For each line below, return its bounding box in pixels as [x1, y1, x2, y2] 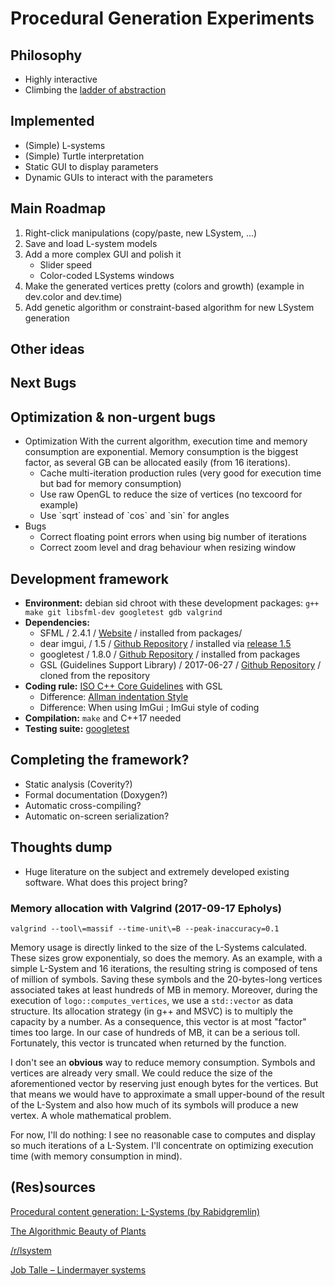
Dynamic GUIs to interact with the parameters [24, 171, 214, 183]
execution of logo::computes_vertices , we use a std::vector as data [10, 994, 294, 1006]
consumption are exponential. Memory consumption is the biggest [24, 446, 299, 458]
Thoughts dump [10, 839, 113, 856]
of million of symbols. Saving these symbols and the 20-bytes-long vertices [10, 973, 323, 985]
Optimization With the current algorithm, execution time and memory [24, 435, 308, 447]
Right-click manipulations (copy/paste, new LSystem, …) [24, 227, 258, 239]
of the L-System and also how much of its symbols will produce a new [10, 1098, 299, 1111]
